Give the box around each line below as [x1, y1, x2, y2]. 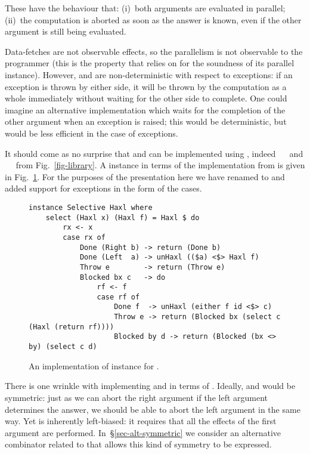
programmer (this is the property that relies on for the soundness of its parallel [5, 57, 294, 69]
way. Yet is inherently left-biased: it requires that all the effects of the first [5, 415, 277, 427]
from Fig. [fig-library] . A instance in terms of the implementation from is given [15, 159, 305, 171]
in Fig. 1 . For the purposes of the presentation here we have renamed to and [5, 170, 285, 183]
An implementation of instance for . [29, 359, 159, 372]
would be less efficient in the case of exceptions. [5, 126, 178, 139]
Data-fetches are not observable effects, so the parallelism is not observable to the [5, 45, 303, 57]
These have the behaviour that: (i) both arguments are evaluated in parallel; [5, 2, 286, 14]
